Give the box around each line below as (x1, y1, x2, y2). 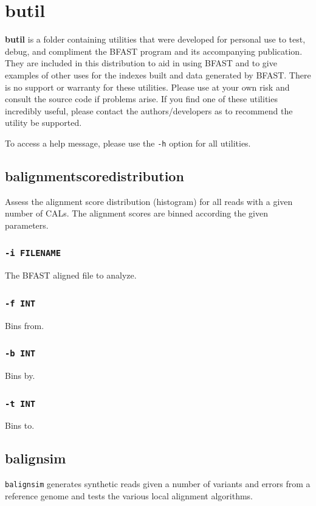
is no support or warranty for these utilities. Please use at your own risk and (5, 80, 290, 93)
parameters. (5, 218, 49, 231)
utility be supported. (5, 116, 82, 129)
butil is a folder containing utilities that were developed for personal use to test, (5, 33, 306, 46)
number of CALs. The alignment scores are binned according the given (5, 207, 269, 220)
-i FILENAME (5, 248, 61, 258)
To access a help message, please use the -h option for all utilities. (5, 136, 251, 149)
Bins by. (5, 369, 35, 382)
